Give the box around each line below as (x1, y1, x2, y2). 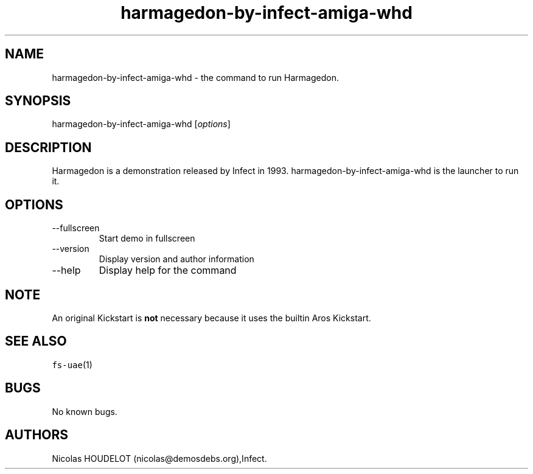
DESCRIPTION (5, 139, 92, 155)
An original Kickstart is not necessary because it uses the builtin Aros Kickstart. (52, 312, 371, 323)
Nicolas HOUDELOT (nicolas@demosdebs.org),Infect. (52, 453, 267, 464)
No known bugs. (52, 406, 117, 417)
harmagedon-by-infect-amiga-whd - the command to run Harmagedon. (52, 72, 339, 83)
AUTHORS (5, 427, 69, 443)
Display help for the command (99, 264, 237, 277)
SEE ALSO (5, 333, 67, 349)
